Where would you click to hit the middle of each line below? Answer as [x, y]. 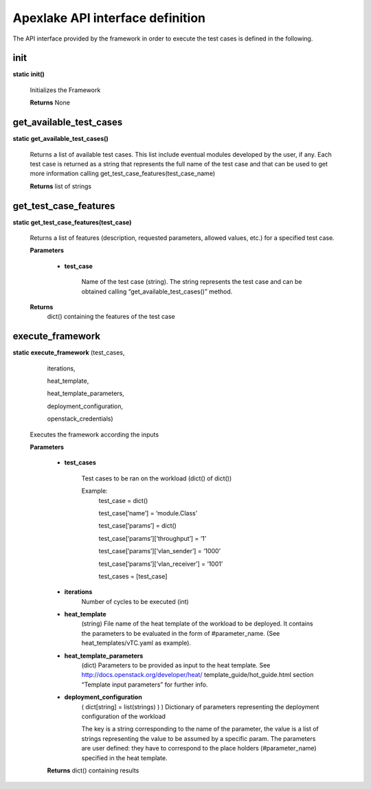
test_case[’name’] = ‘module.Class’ [148, 513]
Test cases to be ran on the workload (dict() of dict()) [157, 478]
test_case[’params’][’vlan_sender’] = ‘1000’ [160, 551]
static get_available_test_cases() [61, 139]
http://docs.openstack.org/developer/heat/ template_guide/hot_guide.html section [198, 675]
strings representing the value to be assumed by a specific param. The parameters [199, 738]
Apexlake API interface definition [109, 18]
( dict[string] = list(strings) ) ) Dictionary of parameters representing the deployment [200, 707]
